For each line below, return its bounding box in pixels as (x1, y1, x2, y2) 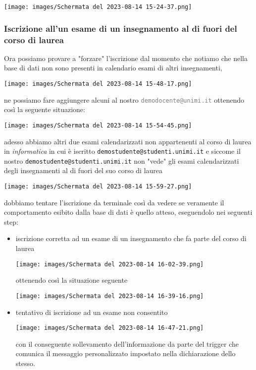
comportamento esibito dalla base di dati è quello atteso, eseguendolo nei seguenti (4, 207, 253, 217)
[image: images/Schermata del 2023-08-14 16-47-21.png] (15, 324, 204, 332)
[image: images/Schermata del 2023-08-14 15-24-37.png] (4, 3, 192, 10)
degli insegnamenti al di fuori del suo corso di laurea (4, 165, 163, 176)
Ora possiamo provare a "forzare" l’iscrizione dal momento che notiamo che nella (4, 53, 248, 63)
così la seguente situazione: (4, 104, 85, 115)
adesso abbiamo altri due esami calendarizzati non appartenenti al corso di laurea (4, 136, 252, 146)
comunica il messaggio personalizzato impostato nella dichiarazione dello (15, 348, 236, 359)
